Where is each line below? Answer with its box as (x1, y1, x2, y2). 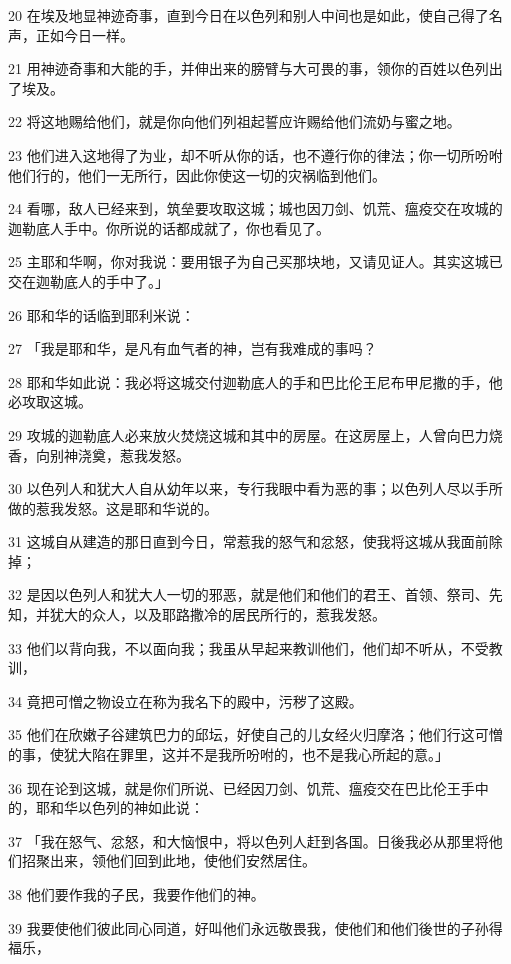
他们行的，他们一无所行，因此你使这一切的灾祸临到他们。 (8, 164, 386, 185)
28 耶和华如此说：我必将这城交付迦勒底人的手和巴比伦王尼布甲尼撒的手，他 (8, 371, 503, 392)
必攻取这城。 (8, 391, 92, 412)
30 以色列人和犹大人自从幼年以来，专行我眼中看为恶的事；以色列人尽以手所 (8, 478, 503, 499)
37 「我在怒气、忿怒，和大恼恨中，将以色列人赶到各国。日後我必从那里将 (8, 830, 489, 851)
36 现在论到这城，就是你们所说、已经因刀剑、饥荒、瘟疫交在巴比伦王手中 (8, 777, 489, 798)
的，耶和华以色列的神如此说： (8, 797, 204, 818)
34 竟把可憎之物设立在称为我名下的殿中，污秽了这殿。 (8, 690, 363, 711)
